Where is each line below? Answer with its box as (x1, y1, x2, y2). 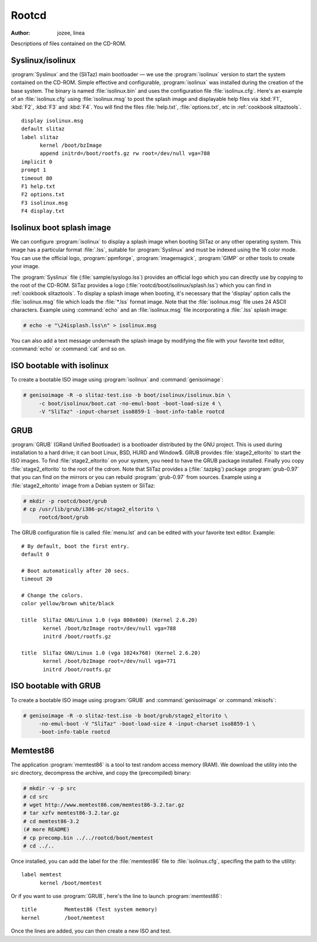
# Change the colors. (21, 592, 83, 599)
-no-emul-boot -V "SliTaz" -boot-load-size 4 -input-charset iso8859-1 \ (38, 720, 255, 727)
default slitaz (21, 126, 65, 132)
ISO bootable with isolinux (11, 361, 109, 371)
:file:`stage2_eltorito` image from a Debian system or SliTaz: (11, 482, 156, 489)
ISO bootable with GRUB (11, 681, 101, 691)
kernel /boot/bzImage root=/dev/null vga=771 (43, 658, 176, 664)
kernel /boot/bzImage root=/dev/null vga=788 (43, 625, 176, 632)
